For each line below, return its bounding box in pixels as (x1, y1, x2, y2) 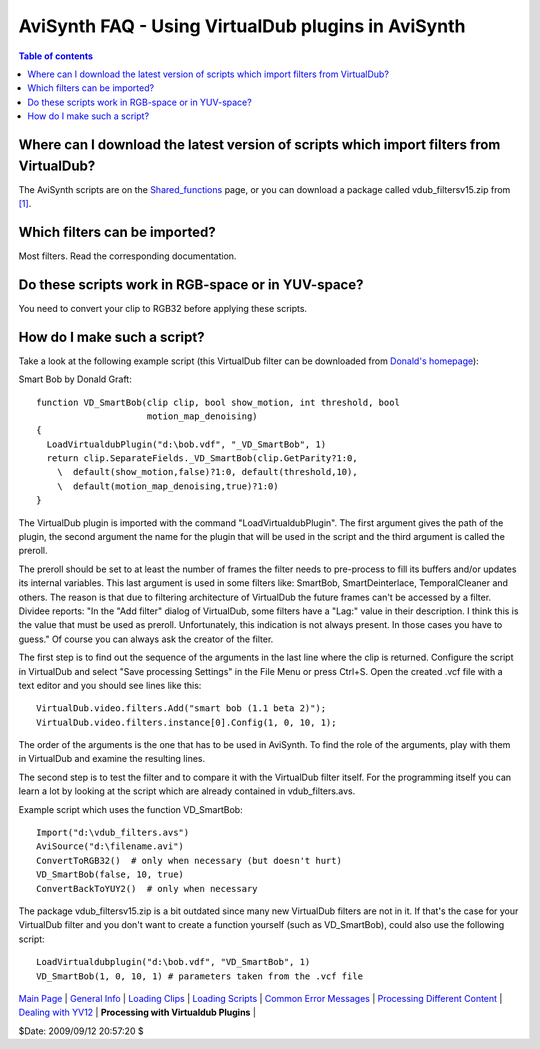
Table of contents (18, 50, 94, 62)
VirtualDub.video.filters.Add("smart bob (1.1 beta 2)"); (36, 703, 327, 714)
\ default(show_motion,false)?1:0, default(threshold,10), (56, 466, 359, 478)
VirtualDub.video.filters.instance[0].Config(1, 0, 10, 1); (36, 716, 337, 728)
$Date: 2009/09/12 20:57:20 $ (18, 1025, 144, 1037)
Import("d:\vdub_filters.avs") (36, 827, 190, 839)
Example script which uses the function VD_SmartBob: (18, 803, 244, 815)
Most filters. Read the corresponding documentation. (18, 250, 237, 262)
